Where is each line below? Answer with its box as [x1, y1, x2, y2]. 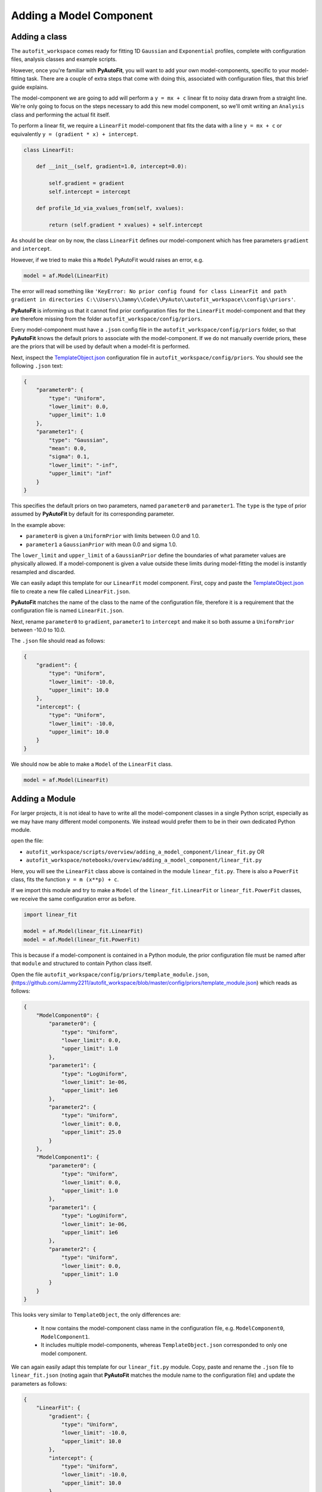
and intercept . [11, 245, 52, 252]
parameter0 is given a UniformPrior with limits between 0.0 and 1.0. [26, 532, 200, 540]
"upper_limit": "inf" [48, 470, 112, 477]
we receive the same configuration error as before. [11, 895, 137, 902]
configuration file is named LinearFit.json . [11, 607, 124, 614]
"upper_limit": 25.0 [61, 1129, 122, 1136]
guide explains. [11, 84, 49, 91]
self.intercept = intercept [48, 188, 131, 195]
